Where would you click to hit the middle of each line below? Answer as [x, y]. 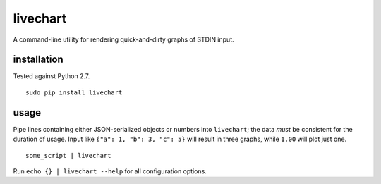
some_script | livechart [68, 155]
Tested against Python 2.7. [52, 76]
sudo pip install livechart [74, 92]
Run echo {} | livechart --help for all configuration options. [110, 171]
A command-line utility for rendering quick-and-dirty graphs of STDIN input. [123, 39]
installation [38, 60]
